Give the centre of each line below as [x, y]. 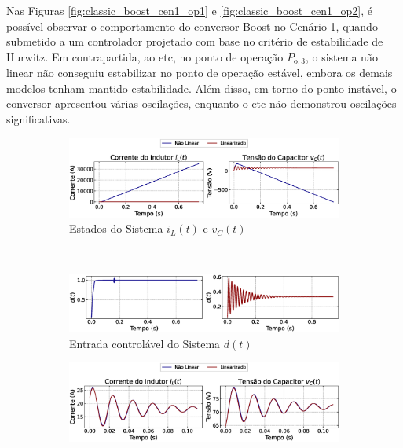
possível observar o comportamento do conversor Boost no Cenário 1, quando [192, 26]
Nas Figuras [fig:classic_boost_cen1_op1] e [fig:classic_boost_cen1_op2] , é [189, 10]
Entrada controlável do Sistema [145, 343]
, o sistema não [341, 56]
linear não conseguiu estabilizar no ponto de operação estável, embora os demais [200, 73]
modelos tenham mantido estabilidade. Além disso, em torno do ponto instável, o [201, 88]
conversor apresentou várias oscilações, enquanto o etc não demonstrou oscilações [201, 103]
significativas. [38, 119]
